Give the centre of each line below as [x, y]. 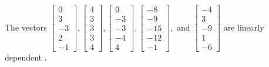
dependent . [26, 57]
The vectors [26, 27]
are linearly [244, 27]
